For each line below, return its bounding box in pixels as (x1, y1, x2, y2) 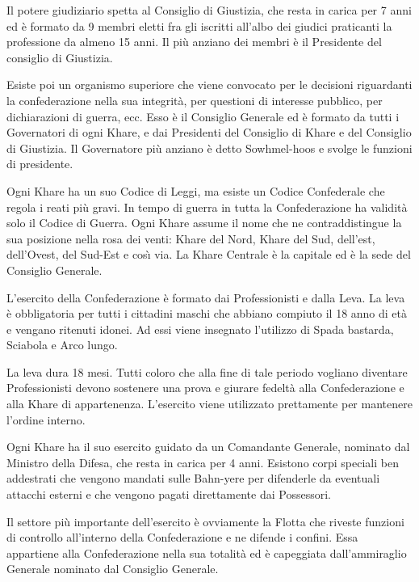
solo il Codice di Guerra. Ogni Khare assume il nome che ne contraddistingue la (6, 214, 402, 231)
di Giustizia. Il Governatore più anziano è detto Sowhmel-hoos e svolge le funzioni (6, 139, 413, 156)
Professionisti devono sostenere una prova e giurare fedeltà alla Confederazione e (6, 379, 404, 396)
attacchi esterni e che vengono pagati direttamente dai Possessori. (6, 486, 331, 503)
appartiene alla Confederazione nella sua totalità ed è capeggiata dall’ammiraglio (6, 544, 407, 561)
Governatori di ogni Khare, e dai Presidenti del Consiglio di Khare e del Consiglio (6, 124, 412, 141)
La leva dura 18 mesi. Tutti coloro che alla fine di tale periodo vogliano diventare (6, 363, 408, 380)
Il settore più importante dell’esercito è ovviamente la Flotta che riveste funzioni (6, 512, 404, 529)
